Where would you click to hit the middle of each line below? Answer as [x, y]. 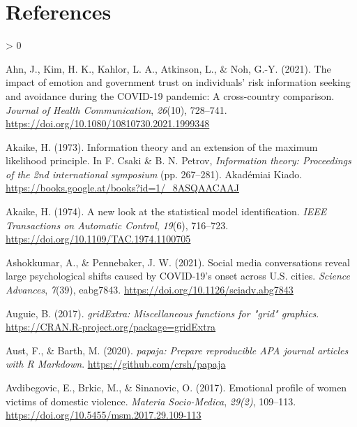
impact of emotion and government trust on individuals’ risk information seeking [178, 82]
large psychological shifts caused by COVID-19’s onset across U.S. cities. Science [178, 276]
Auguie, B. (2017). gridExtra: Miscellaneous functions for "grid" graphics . [162, 313]
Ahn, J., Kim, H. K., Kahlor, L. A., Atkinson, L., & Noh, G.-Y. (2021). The [168, 68]
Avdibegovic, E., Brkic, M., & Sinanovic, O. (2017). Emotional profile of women [176, 387]
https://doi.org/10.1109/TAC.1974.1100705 [98, 239]
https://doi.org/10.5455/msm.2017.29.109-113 [104, 415]
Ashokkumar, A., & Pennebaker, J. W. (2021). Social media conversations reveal [178, 262]
